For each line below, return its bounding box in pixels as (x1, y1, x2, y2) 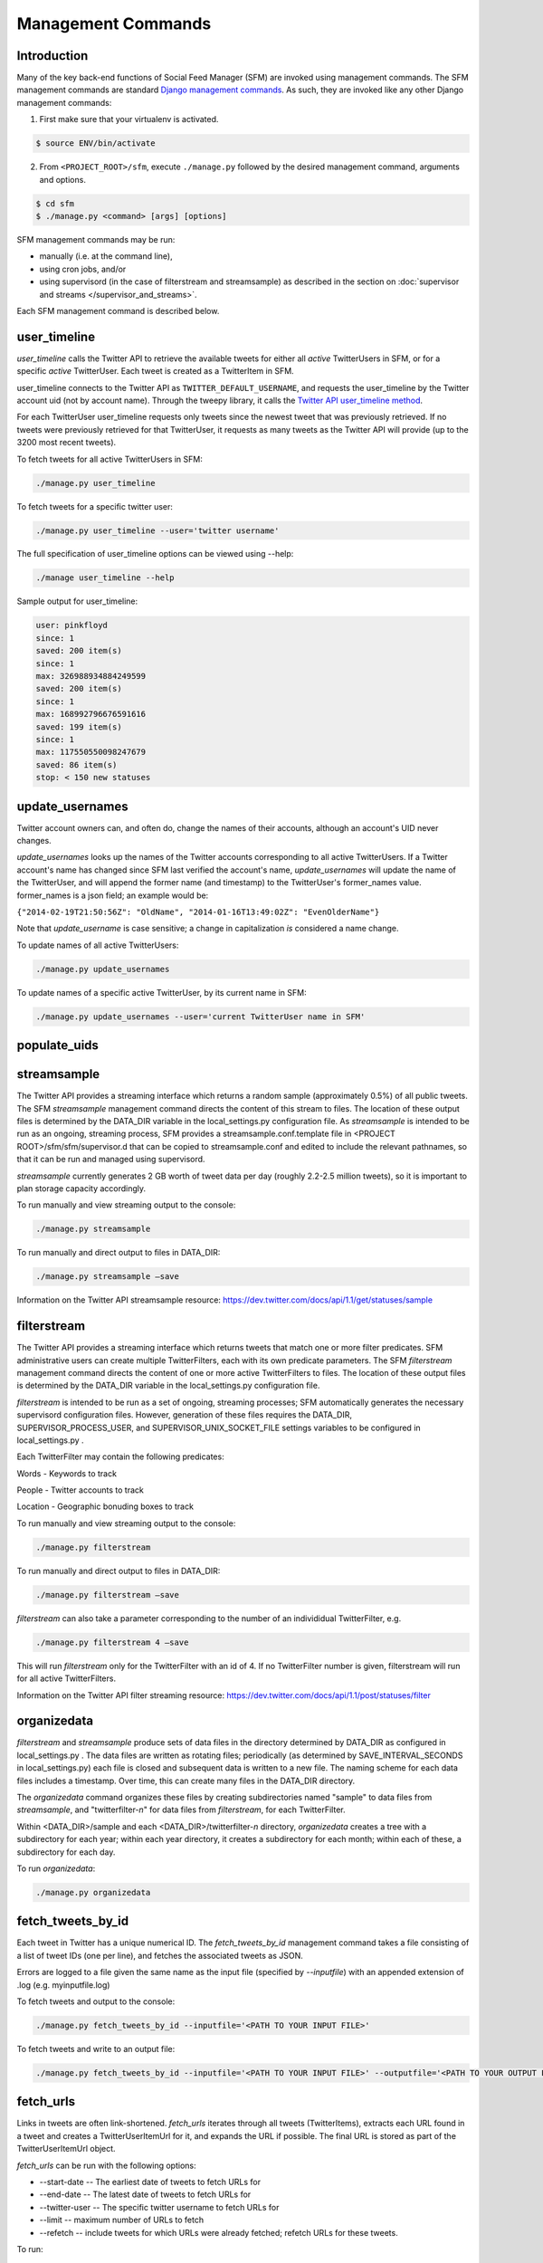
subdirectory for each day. (16, 1847, 116, 1857)
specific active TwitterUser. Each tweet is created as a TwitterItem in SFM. (16, 366, 294, 377)
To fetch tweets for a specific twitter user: (16, 501, 174, 511)
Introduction (16, 48, 89, 63)
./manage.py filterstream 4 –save (35, 1637, 189, 1647)
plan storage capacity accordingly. (16, 1182, 147, 1194)
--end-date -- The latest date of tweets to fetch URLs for (39, 2189, 252, 2200)
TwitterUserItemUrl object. (16, 2144, 117, 2154)
